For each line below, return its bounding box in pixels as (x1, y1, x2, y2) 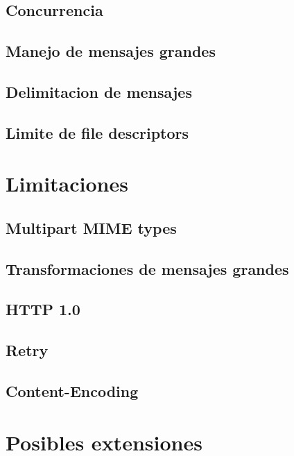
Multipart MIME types (6, 217, 177, 238)
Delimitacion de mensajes (6, 81, 192, 102)
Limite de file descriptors (6, 121, 189, 143)
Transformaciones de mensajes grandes (6, 257, 289, 279)
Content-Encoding (6, 380, 139, 402)
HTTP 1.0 (6, 298, 80, 320)
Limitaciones (6, 169, 128, 198)
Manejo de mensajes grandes (6, 40, 216, 62)
